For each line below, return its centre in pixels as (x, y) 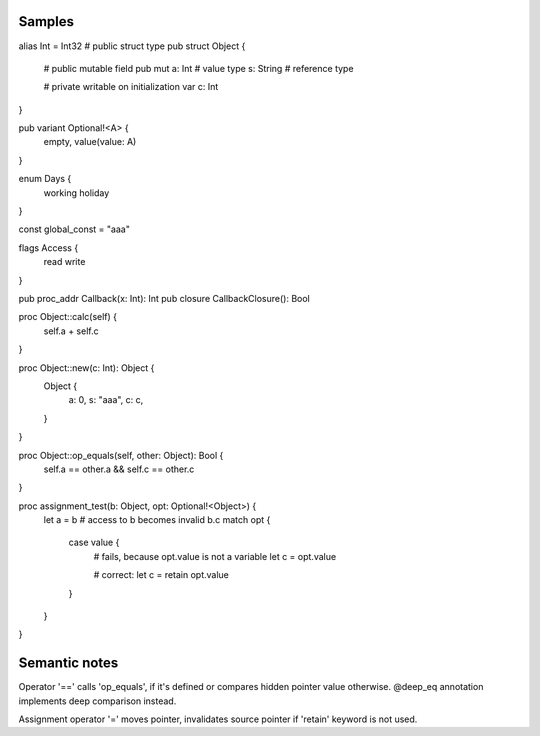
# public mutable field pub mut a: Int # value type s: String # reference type (198, 68)
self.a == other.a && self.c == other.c (119, 469)
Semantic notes (68, 663)
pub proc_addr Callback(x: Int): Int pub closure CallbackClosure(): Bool (164, 298)
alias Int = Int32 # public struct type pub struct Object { (132, 46)
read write (64, 262)
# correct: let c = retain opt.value (161, 575)
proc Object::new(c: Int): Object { (86, 367)
